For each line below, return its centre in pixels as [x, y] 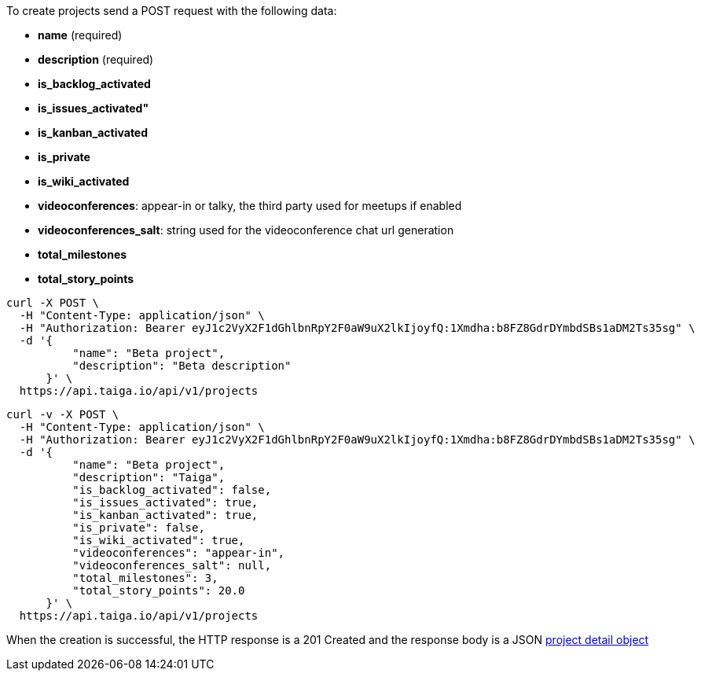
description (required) [96, 59]
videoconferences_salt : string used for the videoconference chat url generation [246, 230]
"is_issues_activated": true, [165, 502]
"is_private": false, [139, 528]
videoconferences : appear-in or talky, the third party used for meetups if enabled [250, 206]
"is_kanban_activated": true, [165, 515]
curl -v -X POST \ [63, 414]
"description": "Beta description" [182, 366]
